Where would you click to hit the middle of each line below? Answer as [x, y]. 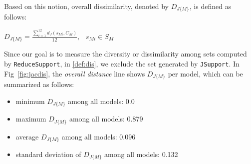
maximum [31, 119]
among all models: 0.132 [141, 154]
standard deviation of [48, 154]
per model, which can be [205, 73]
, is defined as [210, 6]
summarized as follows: [39, 84]
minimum [30, 101]
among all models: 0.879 [106, 119]
